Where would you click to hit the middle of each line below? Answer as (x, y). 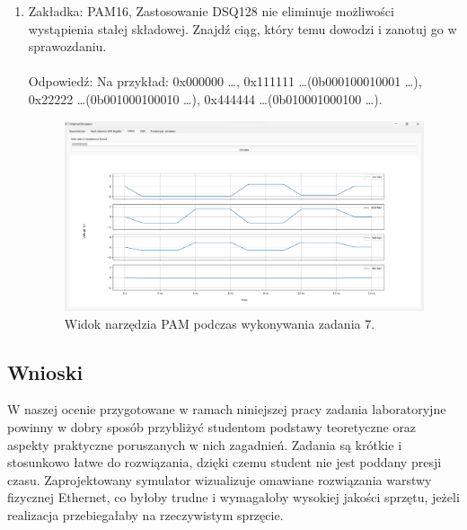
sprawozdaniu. (67, 46)
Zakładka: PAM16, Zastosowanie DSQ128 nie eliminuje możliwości (211, 11)
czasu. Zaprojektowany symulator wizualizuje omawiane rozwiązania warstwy (220, 479)
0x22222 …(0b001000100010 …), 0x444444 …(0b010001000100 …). (205, 98)
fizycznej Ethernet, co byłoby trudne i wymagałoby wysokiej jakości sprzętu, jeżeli (233, 497)
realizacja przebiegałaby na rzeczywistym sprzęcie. (145, 514)
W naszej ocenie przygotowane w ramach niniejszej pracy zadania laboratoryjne (227, 409)
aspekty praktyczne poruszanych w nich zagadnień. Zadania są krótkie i (205, 444)
